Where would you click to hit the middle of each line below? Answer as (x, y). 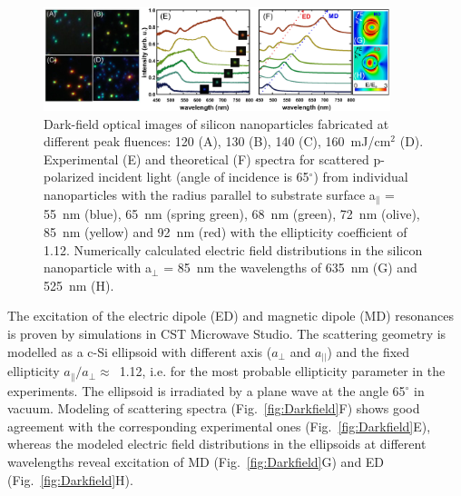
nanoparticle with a (98, 268)
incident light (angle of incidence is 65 (204, 177)
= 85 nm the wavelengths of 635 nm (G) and (290, 268)
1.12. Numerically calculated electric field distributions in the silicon (233, 249)
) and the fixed (368, 351)
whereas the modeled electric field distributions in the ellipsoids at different (217, 444)
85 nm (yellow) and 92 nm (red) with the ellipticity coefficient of (226, 232)
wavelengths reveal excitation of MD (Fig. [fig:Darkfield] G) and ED (196, 461)
